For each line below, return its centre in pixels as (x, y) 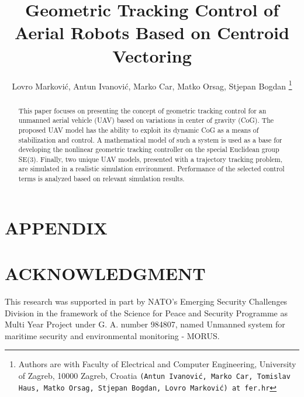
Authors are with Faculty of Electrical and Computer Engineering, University (157, 364)
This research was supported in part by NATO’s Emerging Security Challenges (146, 301)
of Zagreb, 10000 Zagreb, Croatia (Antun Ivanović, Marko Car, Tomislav (154, 376)
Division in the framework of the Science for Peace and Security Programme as (146, 313)
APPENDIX (56, 227)
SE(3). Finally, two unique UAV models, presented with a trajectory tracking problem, (150, 159)
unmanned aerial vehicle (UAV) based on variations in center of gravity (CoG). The (146, 120)
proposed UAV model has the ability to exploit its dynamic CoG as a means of (139, 130)
